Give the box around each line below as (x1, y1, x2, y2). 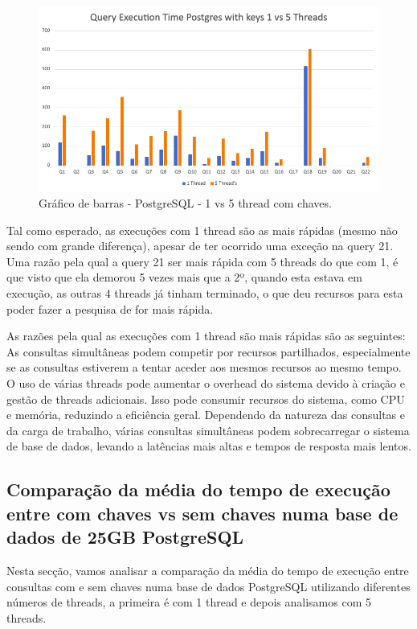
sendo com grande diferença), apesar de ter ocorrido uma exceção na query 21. (6, 237, 394, 254)
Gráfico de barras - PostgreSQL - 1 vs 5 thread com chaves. (39, 195, 332, 212)
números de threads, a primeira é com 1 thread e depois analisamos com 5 (6, 594, 371, 610)
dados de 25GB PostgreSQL (6, 524, 244, 549)
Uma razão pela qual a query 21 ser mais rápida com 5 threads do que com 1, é (6, 253, 399, 269)
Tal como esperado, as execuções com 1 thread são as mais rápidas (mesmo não (6, 221, 398, 238)
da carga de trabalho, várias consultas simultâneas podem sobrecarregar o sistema (6, 421, 410, 438)
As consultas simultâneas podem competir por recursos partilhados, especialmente (6, 343, 411, 360)
